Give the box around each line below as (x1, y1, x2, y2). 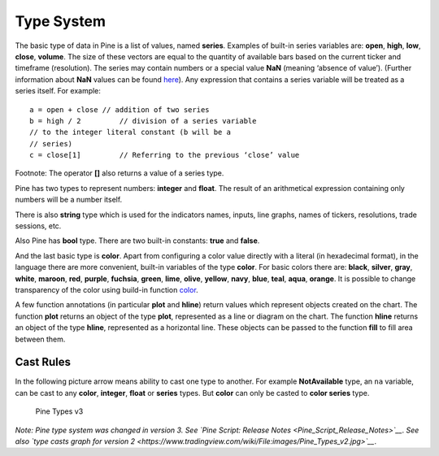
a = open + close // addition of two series (29, 105, 211, 114)
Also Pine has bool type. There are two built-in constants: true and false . (15, 236, 260, 245)
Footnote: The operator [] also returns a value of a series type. (15, 168, 224, 178)
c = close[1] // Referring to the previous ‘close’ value (29, 150, 300, 160)
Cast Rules (15, 355, 71, 369)
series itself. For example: (15, 86, 102, 96)
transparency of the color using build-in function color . (15, 284, 198, 294)
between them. (15, 334, 66, 344)
